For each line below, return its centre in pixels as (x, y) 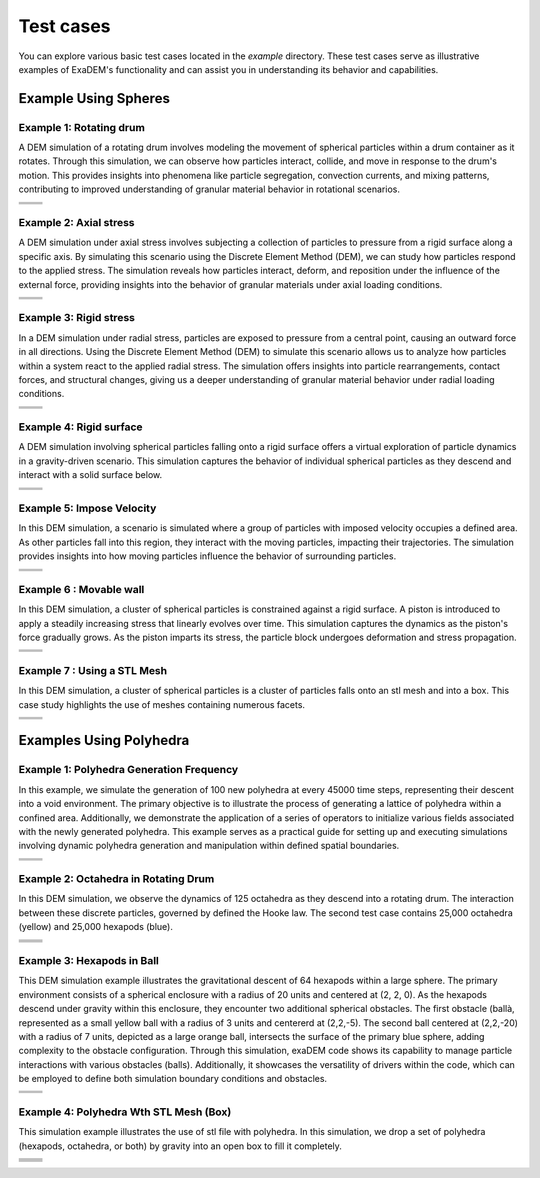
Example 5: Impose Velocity (87, 508)
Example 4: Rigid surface (81, 427)
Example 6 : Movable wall (81, 589)
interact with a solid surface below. (90, 475)
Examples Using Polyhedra (104, 740)
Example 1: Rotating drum (81, 127)
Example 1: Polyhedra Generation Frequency (128, 770)
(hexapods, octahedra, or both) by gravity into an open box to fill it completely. (180, 1146)
